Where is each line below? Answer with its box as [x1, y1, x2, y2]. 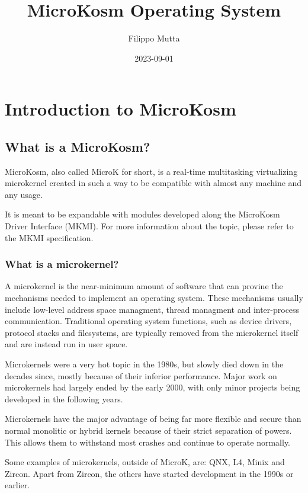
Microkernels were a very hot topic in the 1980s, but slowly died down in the [5, 358, 284, 370]
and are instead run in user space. [5, 338, 128, 350]
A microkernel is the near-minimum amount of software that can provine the [5, 280, 283, 292]
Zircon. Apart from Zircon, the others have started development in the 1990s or [5, 467, 294, 479]
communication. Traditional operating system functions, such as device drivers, [5, 315, 292, 327]
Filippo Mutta [128, 32, 180, 44]
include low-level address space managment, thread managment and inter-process [5, 303, 300, 315]
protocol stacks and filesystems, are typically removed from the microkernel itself [5, 326, 299, 338]
